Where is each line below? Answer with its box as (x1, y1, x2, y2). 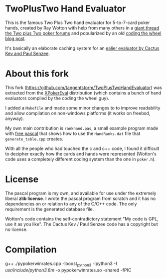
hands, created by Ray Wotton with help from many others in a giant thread (5, 24, 160, 30)
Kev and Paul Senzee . (5, 50, 50, 56)
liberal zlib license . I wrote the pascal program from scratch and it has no (5, 195, 156, 201)
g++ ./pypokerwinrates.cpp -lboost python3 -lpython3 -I (5, 260, 117, 267)
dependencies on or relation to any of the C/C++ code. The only (5, 200, 137, 206)
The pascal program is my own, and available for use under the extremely (5, 190, 157, 196)
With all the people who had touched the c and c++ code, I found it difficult (5, 145, 160, 151)
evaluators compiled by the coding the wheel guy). (5, 95, 110, 101)
